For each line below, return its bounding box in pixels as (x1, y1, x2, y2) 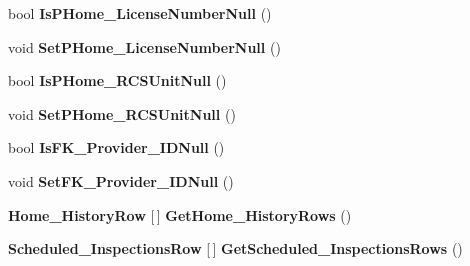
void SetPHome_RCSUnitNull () (8, 103, 236, 124)
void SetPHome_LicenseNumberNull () (8, 36, 281, 57)
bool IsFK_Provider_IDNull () (8, 137, 225, 158)
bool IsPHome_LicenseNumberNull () (8, 3, 272, 23)
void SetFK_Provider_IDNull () (8, 170, 234, 191)
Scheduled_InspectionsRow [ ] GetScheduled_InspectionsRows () (8, 238, 463, 259)
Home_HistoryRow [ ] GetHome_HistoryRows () (8, 204, 352, 225)
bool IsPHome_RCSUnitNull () (8, 70, 227, 91)
